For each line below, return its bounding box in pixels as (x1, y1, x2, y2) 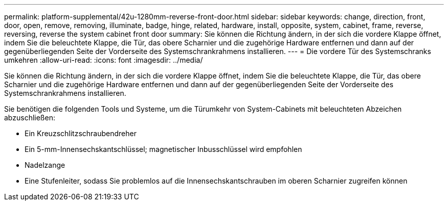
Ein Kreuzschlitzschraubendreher (25, 129, 137, 138)
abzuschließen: (4, 113, 55, 122)
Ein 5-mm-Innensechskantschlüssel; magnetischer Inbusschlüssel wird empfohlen (25, 145, 302, 153)
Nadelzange (25, 161, 65, 169)
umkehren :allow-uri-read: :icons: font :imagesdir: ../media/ (4, 56, 203, 64)
